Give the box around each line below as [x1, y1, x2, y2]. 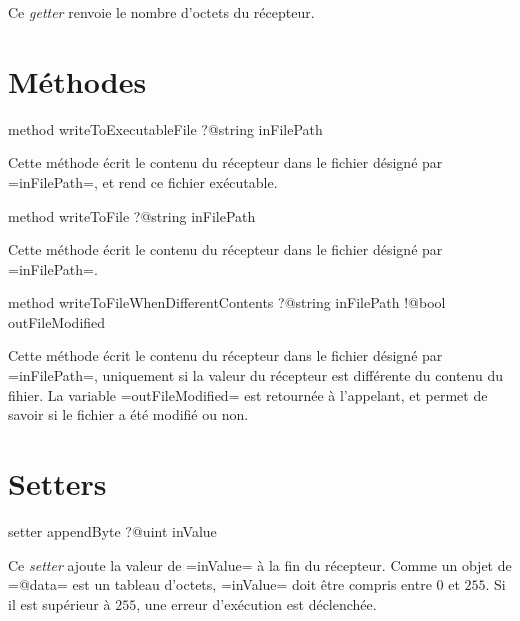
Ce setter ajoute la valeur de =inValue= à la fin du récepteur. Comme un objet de [8, 554, 512, 575]
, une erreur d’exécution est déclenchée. [136, 593, 377, 614]
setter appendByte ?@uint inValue [8, 520, 217, 541]
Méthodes [8, 60, 147, 101]
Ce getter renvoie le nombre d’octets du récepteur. [8, 2, 315, 22]
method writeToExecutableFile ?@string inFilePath [8, 118, 323, 139]
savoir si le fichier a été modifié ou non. [8, 404, 249, 425]
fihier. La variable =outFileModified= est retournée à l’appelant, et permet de [8, 384, 488, 405]
